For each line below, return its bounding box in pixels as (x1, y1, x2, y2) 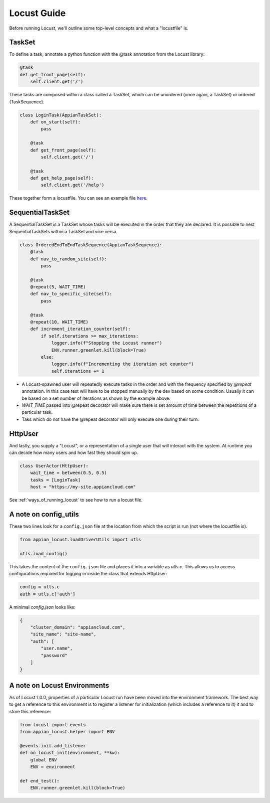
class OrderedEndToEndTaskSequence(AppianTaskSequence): (19, 242, 162, 248)
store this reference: (9, 708, 51, 714)
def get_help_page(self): (30, 176, 94, 181)
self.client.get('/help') (40, 182, 104, 188)
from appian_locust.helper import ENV (19, 729, 115, 734)
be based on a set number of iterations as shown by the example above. (21, 395, 170, 401)
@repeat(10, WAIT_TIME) (30, 319, 88, 325)
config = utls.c (19, 584, 60, 590)
